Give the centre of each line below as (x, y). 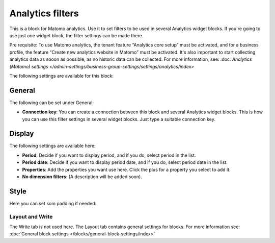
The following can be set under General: (52, 103)
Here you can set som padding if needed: (53, 203)
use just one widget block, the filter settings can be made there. (76, 35)
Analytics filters (44, 13)
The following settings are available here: (53, 146)
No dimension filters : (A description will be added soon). (82, 177)
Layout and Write (31, 216)
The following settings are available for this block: (62, 76)
